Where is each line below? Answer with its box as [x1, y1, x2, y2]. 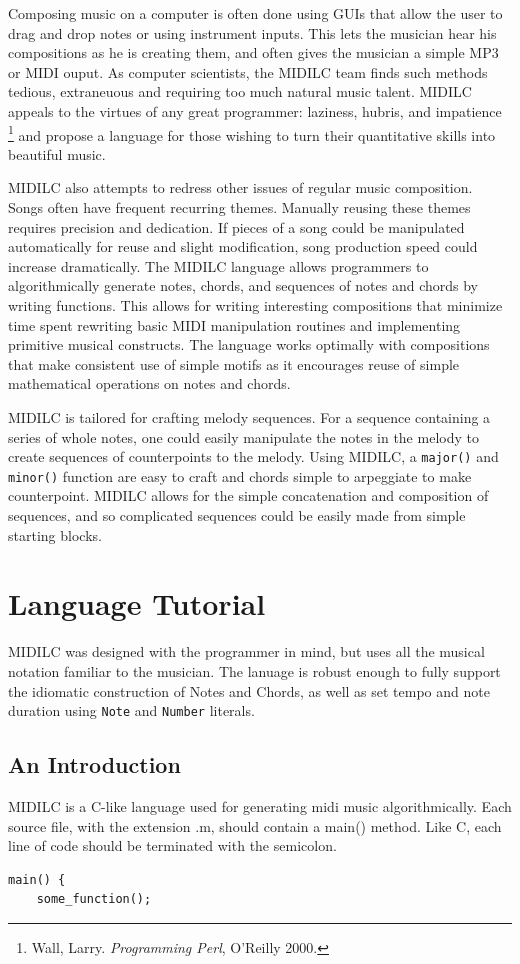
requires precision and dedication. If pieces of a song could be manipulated [8, 216, 465, 237]
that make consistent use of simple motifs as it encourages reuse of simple [8, 353, 460, 374]
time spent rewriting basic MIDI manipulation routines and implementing [8, 314, 461, 335]
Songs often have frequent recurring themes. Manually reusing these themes [8, 197, 471, 217]
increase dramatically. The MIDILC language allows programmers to [8, 255, 429, 276]
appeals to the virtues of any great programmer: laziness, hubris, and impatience [8, 100, 502, 121]
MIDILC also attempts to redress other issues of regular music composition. [8, 177, 473, 198]
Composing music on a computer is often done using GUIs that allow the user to [8, 3, 503, 23]
